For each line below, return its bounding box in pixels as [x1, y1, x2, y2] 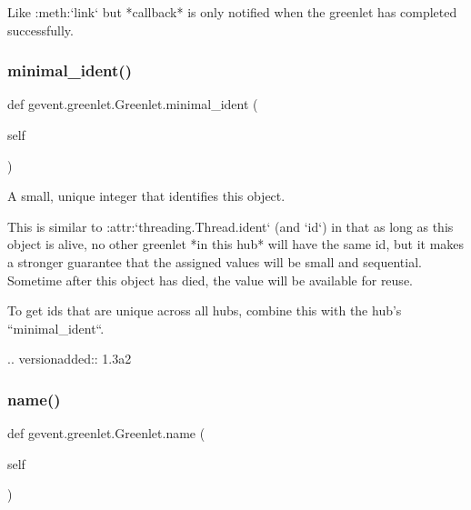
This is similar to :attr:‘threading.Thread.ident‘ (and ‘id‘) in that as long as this [7, 216, 454, 235]
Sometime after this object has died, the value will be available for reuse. [7, 270, 413, 289]
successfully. [7, 20, 74, 39]
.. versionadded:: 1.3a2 [7, 349, 132, 368]
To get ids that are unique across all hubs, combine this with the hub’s [7, 301, 402, 320]
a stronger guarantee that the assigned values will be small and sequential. [7, 252, 422, 271]
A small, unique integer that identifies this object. [7, 186, 286, 205]
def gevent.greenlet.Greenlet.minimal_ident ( [7, 95, 258, 114]
